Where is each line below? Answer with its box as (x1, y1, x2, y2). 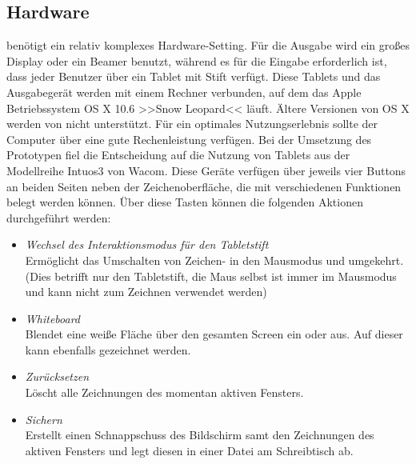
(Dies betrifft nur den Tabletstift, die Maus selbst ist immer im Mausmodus (25, 267, 397, 284)
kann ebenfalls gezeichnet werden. (25, 341, 191, 358)
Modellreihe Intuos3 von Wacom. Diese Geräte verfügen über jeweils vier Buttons (6, 162, 406, 178)
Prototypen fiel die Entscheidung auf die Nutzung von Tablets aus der (6, 146, 350, 163)
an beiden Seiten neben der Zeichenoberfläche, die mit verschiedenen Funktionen (6, 178, 402, 194)
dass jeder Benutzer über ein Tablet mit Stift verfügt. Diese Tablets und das (6, 68, 381, 85)
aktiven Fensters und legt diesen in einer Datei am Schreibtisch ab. (25, 442, 354, 458)
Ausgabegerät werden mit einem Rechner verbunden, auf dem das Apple (6, 83, 362, 100)
